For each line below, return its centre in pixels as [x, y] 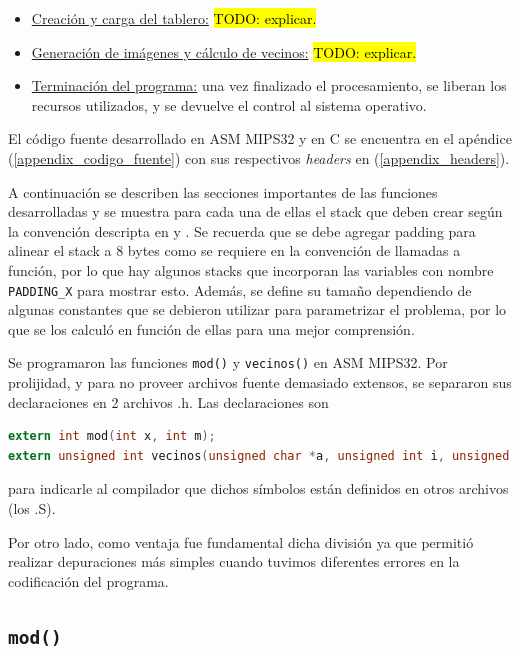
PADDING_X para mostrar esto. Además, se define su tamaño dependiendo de [240, 289]
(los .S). [32, 508]
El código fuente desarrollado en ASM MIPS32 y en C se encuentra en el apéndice [260, 138]
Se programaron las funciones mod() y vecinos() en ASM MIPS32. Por [228, 362]
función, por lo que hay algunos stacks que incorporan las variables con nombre [251, 269]
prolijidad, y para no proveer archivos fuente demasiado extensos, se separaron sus [260, 382]
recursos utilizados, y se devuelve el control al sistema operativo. [229, 104]
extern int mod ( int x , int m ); [112, 436]
